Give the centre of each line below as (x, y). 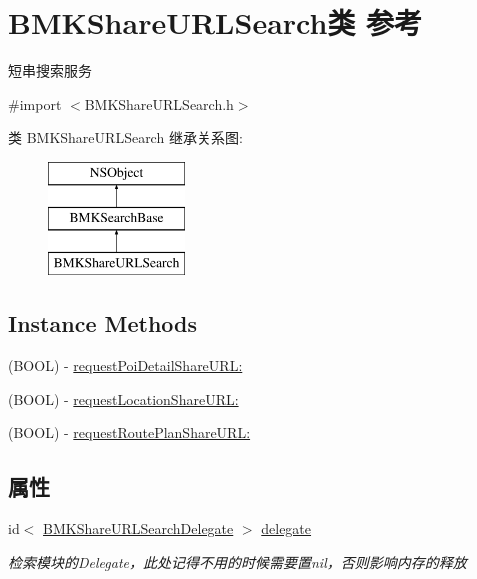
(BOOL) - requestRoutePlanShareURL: (129, 432)
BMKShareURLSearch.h (159, 103)
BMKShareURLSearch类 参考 (215, 22)
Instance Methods (102, 323)
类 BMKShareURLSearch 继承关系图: (125, 137)
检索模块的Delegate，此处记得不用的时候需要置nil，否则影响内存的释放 (237, 561)
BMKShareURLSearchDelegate (138, 528)
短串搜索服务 (50, 70)
